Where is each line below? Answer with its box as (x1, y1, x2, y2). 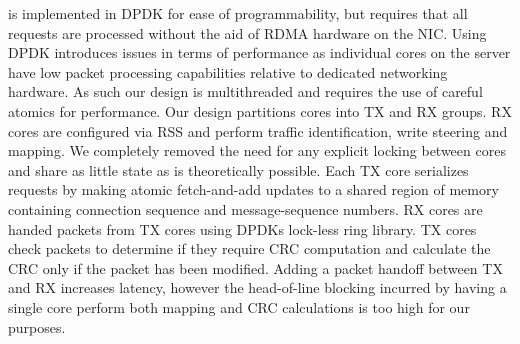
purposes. (8, 316, 66, 337)
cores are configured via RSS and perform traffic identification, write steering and (8, 120, 508, 141)
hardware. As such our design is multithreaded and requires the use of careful (8, 81, 483, 102)
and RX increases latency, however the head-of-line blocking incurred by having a (8, 277, 507, 298)
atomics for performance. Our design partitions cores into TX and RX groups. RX (8, 100, 512, 121)
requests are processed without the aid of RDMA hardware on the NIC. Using (8, 22, 487, 43)
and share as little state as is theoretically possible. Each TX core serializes (8, 159, 469, 180)
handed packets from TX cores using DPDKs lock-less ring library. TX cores (8, 218, 477, 239)
